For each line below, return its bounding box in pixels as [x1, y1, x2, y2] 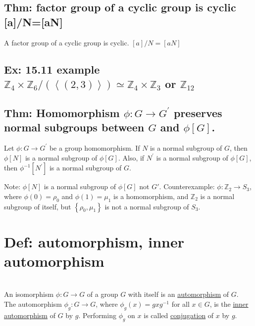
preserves [173, 105, 222, 120]
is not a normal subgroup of [104, 201, 189, 211]
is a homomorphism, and [113, 191, 189, 201]
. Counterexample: [159, 181, 215, 192]
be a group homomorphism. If [49, 142, 140, 153]
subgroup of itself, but [4, 201, 71, 211]
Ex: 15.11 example [4, 61, 100, 77]
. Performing [78, 310, 116, 320]
